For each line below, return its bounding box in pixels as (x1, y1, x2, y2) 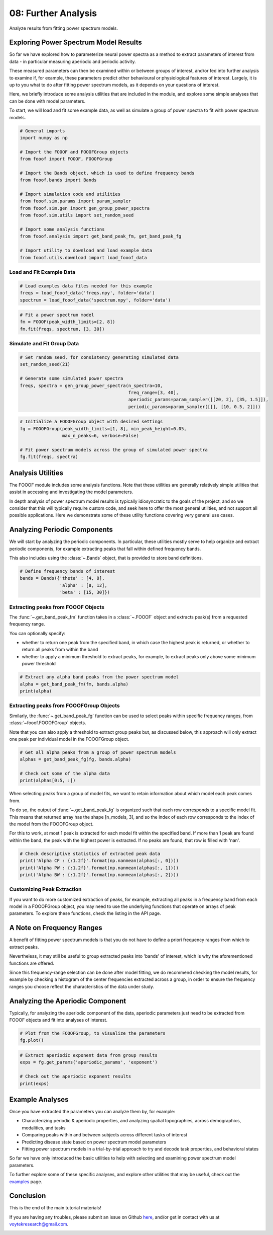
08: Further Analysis (9, 8, 97, 19)
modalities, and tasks (22, 1125, 66, 1131)
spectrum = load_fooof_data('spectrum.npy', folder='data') (20, 297, 171, 303)
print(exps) (20, 1080, 50, 1087)
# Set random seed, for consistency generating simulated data (20, 355, 179, 360)
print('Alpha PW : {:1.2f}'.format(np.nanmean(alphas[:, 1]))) (20, 865, 179, 871)
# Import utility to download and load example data (20, 248, 153, 254)
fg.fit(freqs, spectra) (20, 454, 79, 460)
